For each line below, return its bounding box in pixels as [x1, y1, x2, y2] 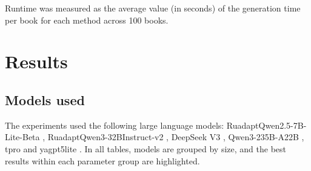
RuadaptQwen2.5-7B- [226, 118, 307, 131]
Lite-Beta [5, 131, 40, 143]
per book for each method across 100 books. [5, 13, 169, 26]
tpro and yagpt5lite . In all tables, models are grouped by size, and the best [5, 142, 287, 155]
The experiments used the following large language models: [5, 118, 224, 131]
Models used [5, 90, 85, 109]
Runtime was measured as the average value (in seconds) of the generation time [5, 2, 301, 14]
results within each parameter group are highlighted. [5, 154, 200, 167]
